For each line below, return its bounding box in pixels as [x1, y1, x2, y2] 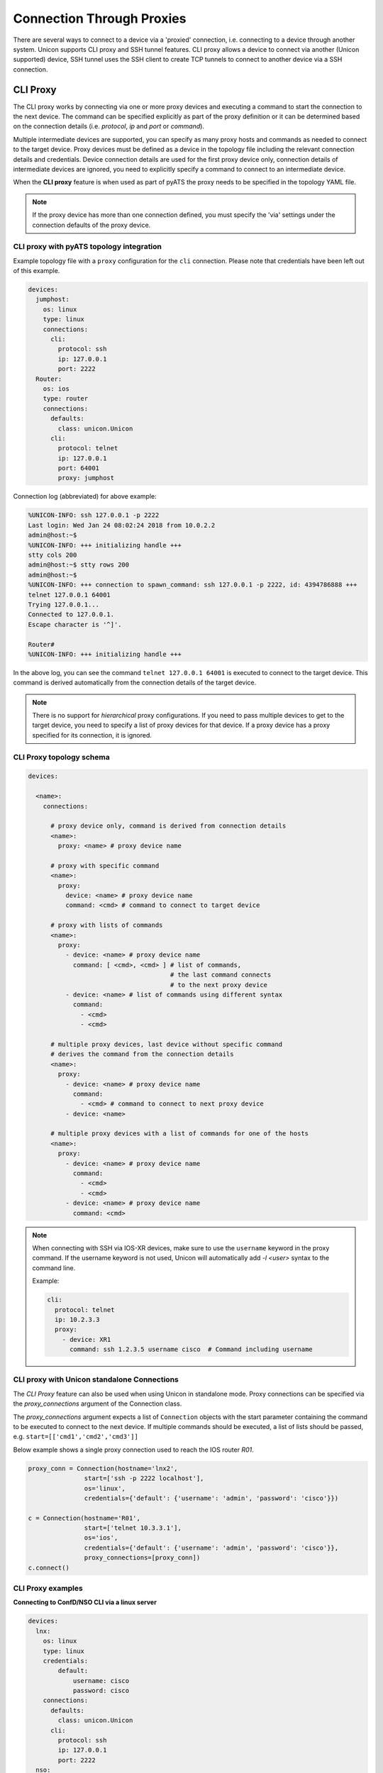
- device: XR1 [62, 1335, 111, 1343]
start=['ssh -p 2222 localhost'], [84, 1474, 204, 1482]
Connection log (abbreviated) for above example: [13, 492, 157, 501]
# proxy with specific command [50, 862, 160, 869]
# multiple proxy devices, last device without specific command [50, 1040, 283, 1048]
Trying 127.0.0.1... [28, 600, 99, 608]
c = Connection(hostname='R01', [28, 1514, 141, 1522]
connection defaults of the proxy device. [32, 221, 151, 229]
